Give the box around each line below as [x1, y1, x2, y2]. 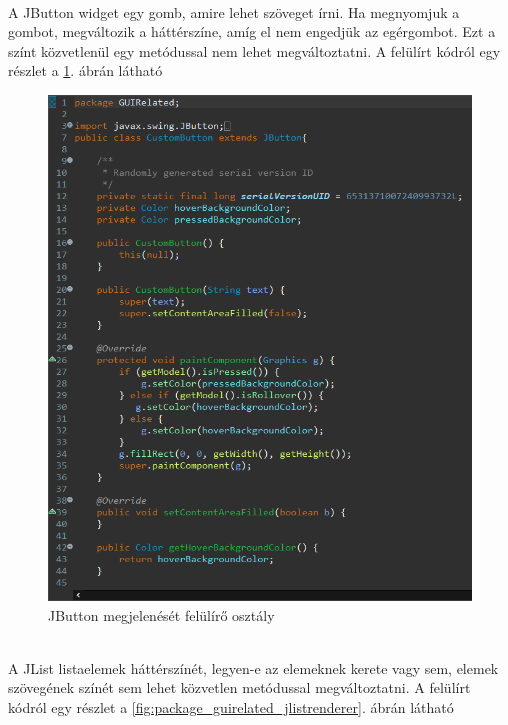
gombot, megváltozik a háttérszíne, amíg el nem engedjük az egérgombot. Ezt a [8, 21, 496, 42]
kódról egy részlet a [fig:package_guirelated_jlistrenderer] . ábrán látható [8, 696, 454, 717]
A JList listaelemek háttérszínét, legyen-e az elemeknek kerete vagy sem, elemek [8, 657, 499, 678]
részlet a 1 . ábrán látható [8, 60, 163, 81]
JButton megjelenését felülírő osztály [48, 604, 275, 625]
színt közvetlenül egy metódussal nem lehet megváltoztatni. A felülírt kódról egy [8, 40, 501, 61]
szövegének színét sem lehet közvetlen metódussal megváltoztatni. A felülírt [8, 677, 471, 698]
